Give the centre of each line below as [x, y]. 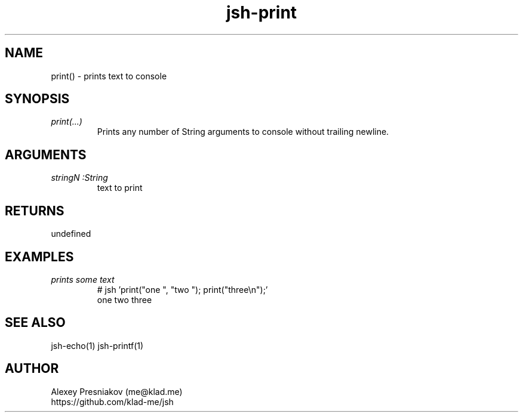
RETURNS [35, 211]
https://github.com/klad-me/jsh [112, 401]
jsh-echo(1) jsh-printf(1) [97, 345]
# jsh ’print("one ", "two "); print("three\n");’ [182, 289]
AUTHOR [32, 369]
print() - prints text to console [109, 76]
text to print [120, 188]
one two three [124, 299]
